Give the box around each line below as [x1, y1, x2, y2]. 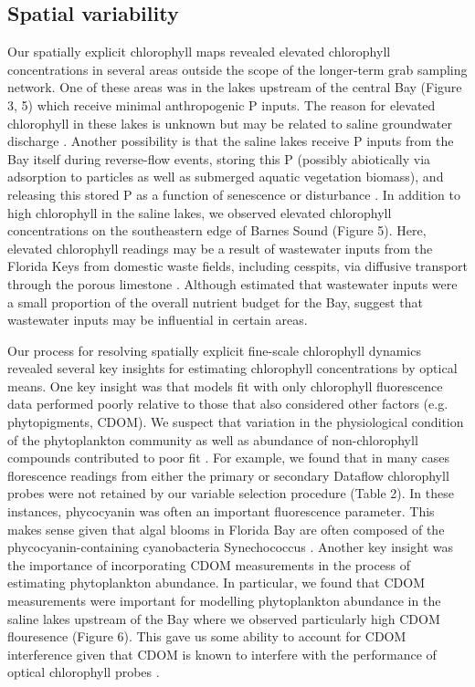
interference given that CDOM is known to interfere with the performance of [7, 644, 437, 663]
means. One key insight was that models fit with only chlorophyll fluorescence [7, 376, 443, 395]
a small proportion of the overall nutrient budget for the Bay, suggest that [7, 292, 423, 311]
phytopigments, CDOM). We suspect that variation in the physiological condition [7, 412, 464, 432]
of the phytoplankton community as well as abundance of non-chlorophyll [7, 430, 418, 449]
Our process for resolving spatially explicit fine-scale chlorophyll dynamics [7, 340, 421, 359]
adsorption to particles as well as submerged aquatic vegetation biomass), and [7, 167, 444, 186]
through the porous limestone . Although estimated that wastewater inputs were [7, 274, 458, 293]
